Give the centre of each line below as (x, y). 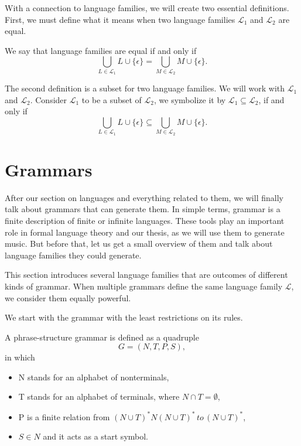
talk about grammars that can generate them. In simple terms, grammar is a (143, 209)
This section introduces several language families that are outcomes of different (146, 275)
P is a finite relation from (64, 416)
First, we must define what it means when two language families (120, 19)
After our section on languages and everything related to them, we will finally (144, 197)
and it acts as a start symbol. (96, 436)
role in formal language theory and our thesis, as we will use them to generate (145, 232)
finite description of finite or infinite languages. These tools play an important (145, 220)
